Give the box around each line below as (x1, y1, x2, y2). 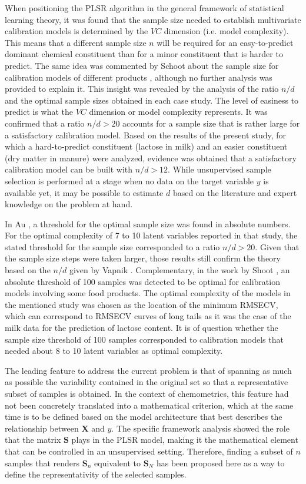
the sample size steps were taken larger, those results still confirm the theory (5, 252, 281, 264)
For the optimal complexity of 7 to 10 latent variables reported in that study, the (5, 229, 298, 241)
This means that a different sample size (5, 36, 147, 48)
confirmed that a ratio (5, 117, 85, 129)
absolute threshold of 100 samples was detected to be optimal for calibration (5, 275, 280, 287)
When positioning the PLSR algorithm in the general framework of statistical (5, 2, 284, 14)
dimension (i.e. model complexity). (164, 25, 289, 37)
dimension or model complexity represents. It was (89, 105, 268, 118)
